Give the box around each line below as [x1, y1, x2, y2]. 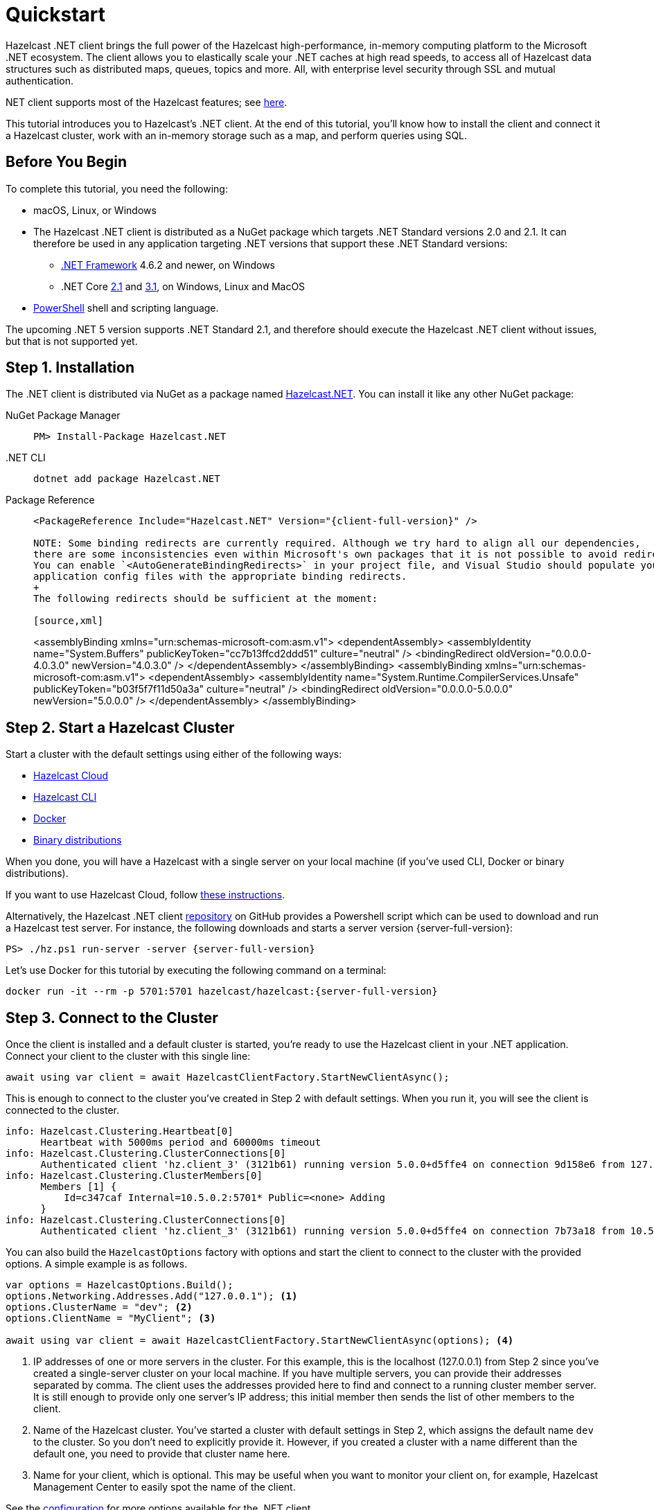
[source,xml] [33, 615, 104, 627]
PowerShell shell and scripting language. [33, 301, 219, 314]
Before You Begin [6, 153, 127, 171]
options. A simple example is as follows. [6, 1258, 188, 1270]
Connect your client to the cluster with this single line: [6, 1050, 251, 1063]
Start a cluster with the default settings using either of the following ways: [6, 748, 342, 761]
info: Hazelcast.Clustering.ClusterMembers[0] [6, 1170, 263, 1182]
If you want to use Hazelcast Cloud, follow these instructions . [6, 889, 285, 901]
